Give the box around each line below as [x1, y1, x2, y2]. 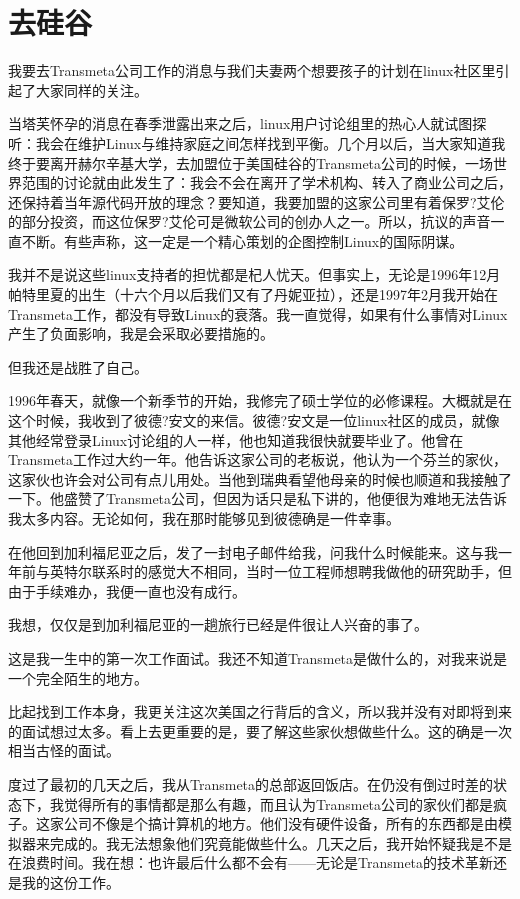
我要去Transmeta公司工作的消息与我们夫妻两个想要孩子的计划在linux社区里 [8, 60, 496, 81]
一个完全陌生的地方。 [8, 667, 148, 688]
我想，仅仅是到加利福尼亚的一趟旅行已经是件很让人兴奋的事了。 [8, 614, 428, 635]
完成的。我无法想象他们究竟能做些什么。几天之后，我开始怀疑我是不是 [49, 832, 512, 853]
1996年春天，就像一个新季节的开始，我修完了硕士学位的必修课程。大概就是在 [8, 390, 512, 411]
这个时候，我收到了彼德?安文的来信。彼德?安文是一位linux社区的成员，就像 [8, 410, 500, 431]
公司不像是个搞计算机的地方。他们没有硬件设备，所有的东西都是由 [63, 813, 498, 834]
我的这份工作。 [21, 871, 120, 892]
